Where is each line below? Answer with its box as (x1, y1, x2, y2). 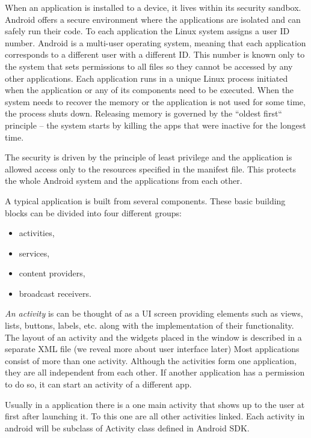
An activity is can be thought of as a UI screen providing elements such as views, (5, 307, 303, 320)
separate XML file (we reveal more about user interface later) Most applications (5, 342, 300, 355)
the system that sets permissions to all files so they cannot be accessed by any (5, 59, 293, 72)
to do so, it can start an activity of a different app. (5, 378, 192, 391)
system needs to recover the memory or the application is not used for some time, (5, 95, 306, 108)
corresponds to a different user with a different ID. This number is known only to (5, 48, 305, 61)
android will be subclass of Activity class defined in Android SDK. (5, 421, 250, 434)
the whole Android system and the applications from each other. (5, 174, 242, 187)
